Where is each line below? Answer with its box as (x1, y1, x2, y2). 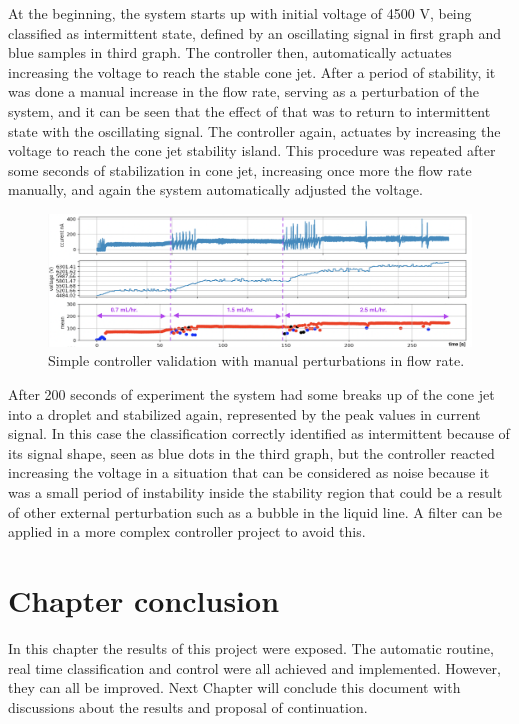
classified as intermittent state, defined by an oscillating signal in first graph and (8, 22, 502, 43)
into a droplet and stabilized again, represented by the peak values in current (8, 403, 481, 424)
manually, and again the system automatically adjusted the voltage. (8, 179, 423, 200)
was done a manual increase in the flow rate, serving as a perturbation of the (8, 81, 480, 102)
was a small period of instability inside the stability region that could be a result (8, 482, 503, 502)
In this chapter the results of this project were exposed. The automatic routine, (8, 637, 494, 658)
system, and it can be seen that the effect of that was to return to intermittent (8, 100, 491, 121)
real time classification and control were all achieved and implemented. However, (8, 657, 501, 678)
